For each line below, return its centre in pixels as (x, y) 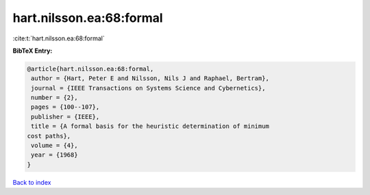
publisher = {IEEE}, (65, 117)
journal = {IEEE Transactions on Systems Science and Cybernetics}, (148, 88)
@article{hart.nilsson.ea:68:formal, (90, 69)
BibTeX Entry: (33, 51)
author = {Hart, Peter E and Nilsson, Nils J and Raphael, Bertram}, (150, 78)
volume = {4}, (54, 146)
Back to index (32, 182)
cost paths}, (49, 136)
